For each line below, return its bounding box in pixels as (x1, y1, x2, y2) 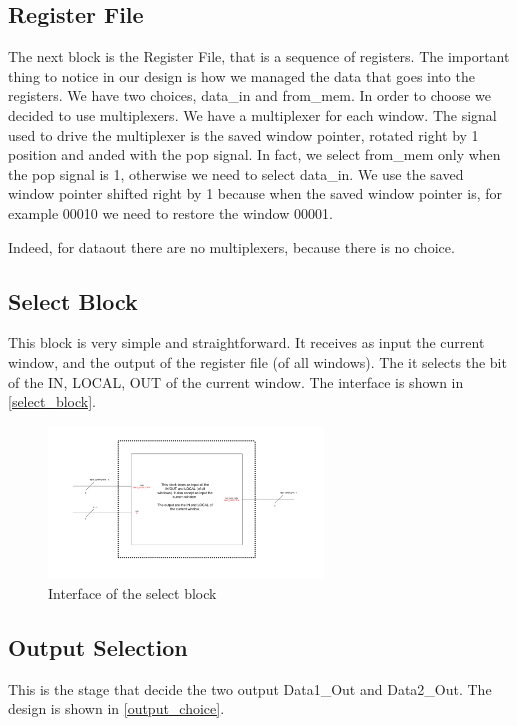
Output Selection (8, 631, 188, 662)
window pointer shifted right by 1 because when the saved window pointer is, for (8, 183, 502, 204)
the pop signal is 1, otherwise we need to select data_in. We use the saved (8, 163, 464, 184)
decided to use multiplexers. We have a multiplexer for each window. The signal (8, 104, 497, 125)
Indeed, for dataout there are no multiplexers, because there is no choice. (8, 236, 455, 257)
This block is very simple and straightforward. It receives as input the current (8, 332, 485, 353)
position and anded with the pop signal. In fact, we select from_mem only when (8, 144, 501, 165)
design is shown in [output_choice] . (8, 698, 225, 719)
